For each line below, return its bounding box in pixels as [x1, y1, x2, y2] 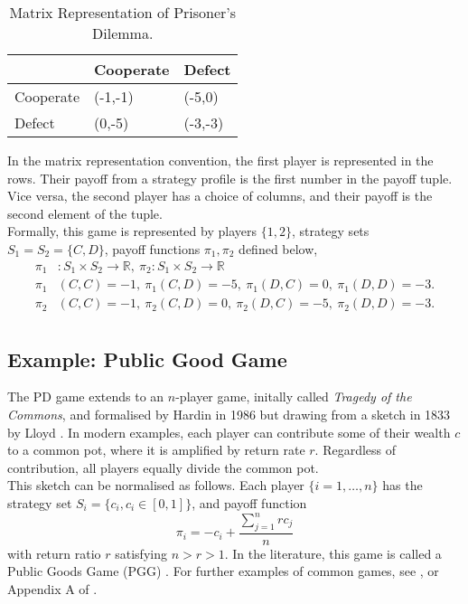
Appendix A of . [7, 580, 98, 599]
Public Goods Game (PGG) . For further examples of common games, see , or [7, 562, 439, 580]
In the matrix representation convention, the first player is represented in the [7, 151, 434, 169]
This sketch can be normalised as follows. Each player [7, 476, 304, 495]
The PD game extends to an [7, 387, 164, 406]
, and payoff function [192, 493, 307, 512]
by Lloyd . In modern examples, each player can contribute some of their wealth [7, 422, 451, 441]
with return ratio [7, 543, 101, 562]
